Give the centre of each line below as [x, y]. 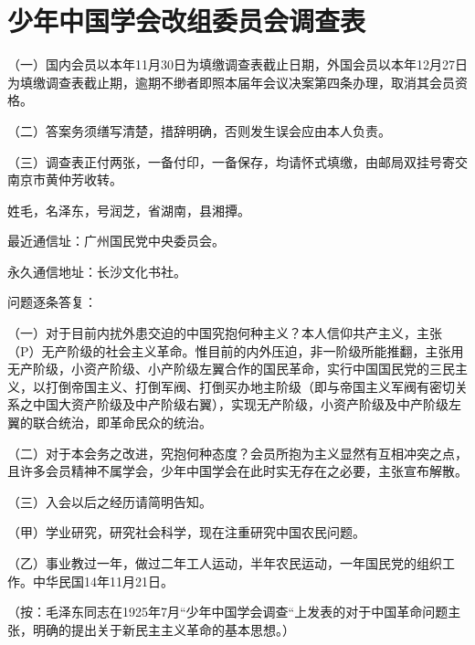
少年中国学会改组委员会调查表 [187, 21]
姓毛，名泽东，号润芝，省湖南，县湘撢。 [129, 210]
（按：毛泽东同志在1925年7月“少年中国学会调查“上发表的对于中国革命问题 [228, 612]
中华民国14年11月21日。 [103, 581]
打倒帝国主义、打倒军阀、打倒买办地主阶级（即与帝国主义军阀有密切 [250, 386]
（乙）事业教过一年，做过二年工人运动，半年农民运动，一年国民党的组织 [225, 563]
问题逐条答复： [52, 302]
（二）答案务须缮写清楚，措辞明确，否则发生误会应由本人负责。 [199, 130]
